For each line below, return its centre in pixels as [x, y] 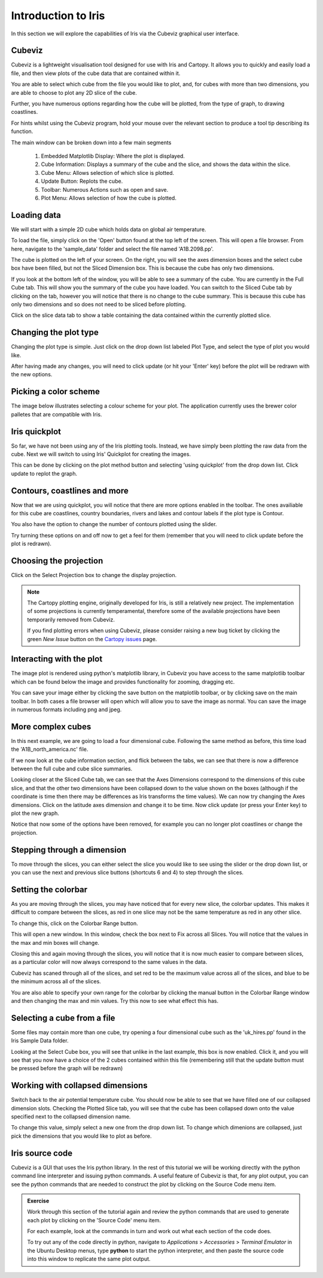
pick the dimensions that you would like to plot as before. [81, 1136]
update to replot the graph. [44, 473]
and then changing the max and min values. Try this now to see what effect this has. [115, 1001]
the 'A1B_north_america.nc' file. [50, 750]
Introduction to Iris [58, 16]
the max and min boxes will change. [55, 942]
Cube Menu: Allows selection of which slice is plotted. [108, 173]
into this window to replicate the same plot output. [89, 1259]
